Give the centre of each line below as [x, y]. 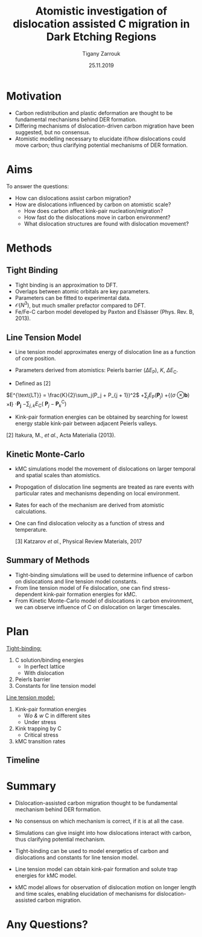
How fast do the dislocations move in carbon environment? [97, 217]
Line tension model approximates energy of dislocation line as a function [105, 352]
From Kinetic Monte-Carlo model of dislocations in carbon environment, [104, 601]
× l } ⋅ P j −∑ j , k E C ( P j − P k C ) [36, 404]
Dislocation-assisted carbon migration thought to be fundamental [96, 803]
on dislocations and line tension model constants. [76, 581]
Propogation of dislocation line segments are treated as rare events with [104, 487]
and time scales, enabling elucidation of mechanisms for [85, 894]
